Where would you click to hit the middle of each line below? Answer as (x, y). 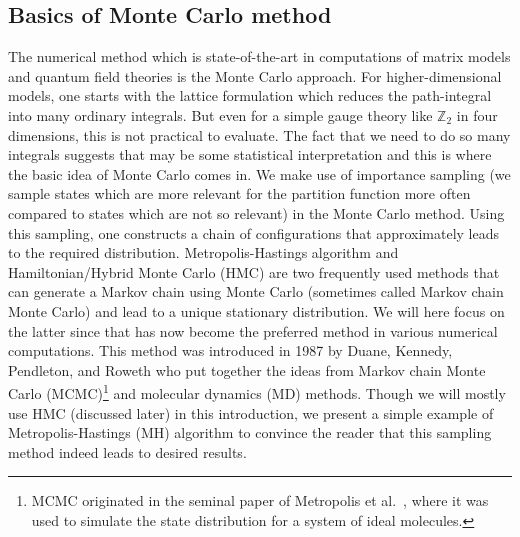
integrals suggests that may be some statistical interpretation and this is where (250, 154)
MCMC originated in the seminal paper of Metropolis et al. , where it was (260, 500)
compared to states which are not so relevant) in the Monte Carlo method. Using (256, 212)
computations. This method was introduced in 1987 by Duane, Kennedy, (230, 350)
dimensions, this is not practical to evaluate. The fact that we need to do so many (259, 134)
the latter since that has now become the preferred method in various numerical (253, 330)
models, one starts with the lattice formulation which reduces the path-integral (250, 95)
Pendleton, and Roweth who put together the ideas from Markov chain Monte (247, 369)
